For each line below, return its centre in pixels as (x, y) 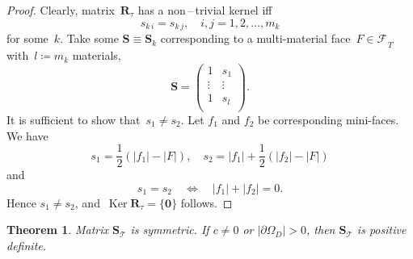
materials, (97, 55)
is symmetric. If (170, 230)
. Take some (89, 38)
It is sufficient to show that (74, 119)
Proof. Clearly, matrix (61, 10)
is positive (381, 230)
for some (27, 38)
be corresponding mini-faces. (329, 119)
